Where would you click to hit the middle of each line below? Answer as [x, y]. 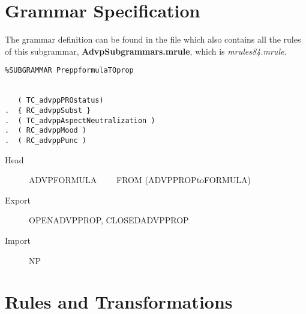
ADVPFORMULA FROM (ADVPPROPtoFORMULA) [140, 180]
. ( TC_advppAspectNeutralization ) [80, 120]
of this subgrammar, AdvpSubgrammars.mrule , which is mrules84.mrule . [146, 51]
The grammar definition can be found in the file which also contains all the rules [153, 39]
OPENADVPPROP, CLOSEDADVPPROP [109, 220]
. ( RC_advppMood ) [46, 131]
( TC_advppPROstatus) [61, 101]
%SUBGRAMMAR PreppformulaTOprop [69, 71]
